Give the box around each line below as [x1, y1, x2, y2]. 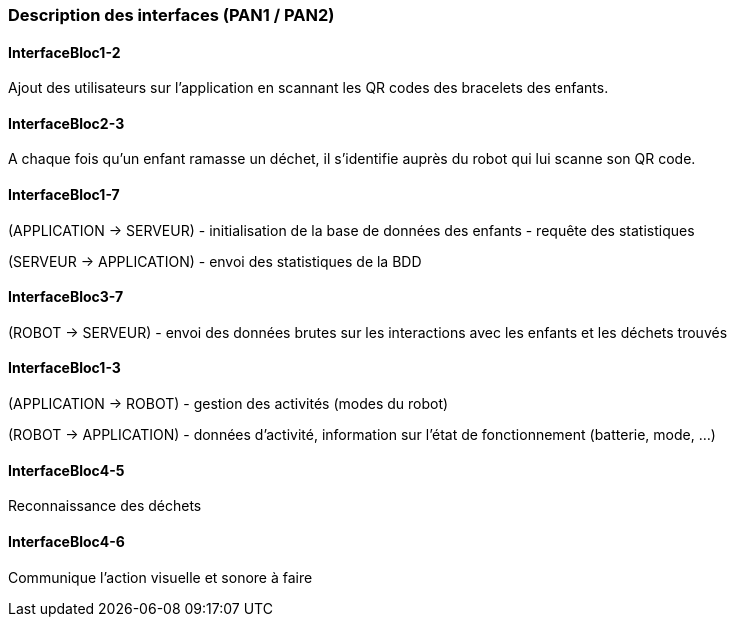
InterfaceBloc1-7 [8, 186, 120, 204]
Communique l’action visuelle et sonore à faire [8, 568, 313, 586]
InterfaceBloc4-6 [8, 532, 125, 550]
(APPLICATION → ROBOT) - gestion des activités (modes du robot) [8, 395, 449, 413]
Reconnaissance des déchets [8, 497, 202, 515]
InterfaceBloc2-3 [8, 114, 125, 132]
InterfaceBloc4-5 [8, 461, 125, 479]
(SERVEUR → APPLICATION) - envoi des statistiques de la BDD [8, 252, 422, 270]
